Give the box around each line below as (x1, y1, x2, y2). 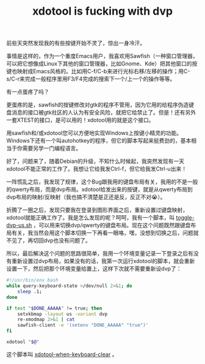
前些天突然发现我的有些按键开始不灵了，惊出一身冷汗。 (6, 40, 145, 47)
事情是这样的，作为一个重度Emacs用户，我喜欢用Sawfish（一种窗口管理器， (6, 52, 198, 60)
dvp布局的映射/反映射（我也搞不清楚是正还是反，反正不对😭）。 (6, 193, 166, 201)
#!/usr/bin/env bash (6, 277, 59, 284)
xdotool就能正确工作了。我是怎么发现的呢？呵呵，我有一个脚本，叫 (6, 214, 175, 221)
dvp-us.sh (6, 221, 32, 229)
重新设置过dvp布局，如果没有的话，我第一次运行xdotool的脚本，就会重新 (11, 257, 195, 265)
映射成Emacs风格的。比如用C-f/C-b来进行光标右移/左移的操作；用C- (16, 68, 190, 75)
